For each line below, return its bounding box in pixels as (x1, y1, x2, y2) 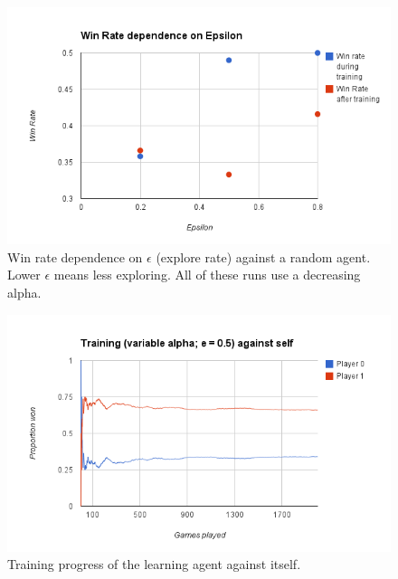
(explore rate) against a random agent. (156, 247, 371, 266)
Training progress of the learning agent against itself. (7, 555, 301, 574)
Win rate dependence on (7, 247, 143, 266)
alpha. (7, 282, 42, 301)
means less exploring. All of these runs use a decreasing (53, 265, 361, 284)
